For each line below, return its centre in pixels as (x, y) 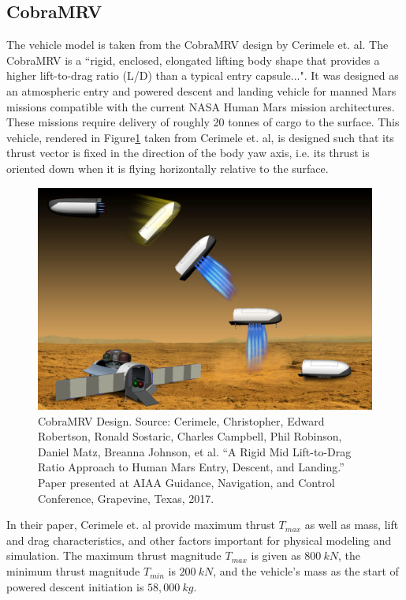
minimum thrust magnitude (73, 571)
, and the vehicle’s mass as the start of (306, 571)
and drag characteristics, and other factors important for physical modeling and (199, 540)
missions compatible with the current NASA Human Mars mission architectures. (201, 106)
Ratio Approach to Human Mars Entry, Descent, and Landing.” (191, 467)
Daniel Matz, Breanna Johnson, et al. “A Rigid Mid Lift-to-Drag (195, 451)
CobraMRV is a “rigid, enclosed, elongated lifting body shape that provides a (193, 60)
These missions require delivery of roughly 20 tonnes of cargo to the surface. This (203, 122)
